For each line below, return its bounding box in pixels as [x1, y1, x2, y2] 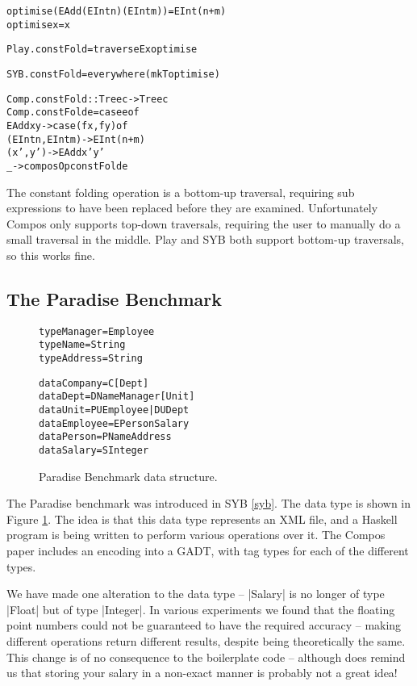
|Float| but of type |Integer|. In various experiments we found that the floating [6, 600, 395, 617]
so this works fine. [6, 246, 95, 263]
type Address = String [39, 353, 143, 365]
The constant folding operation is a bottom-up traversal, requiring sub [6, 183, 355, 200]
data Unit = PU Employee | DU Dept [39, 404, 190, 416]
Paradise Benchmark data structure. [39, 467, 218, 484]
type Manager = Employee [39, 325, 155, 337]
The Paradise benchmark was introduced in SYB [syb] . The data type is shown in [6, 495, 411, 512]
